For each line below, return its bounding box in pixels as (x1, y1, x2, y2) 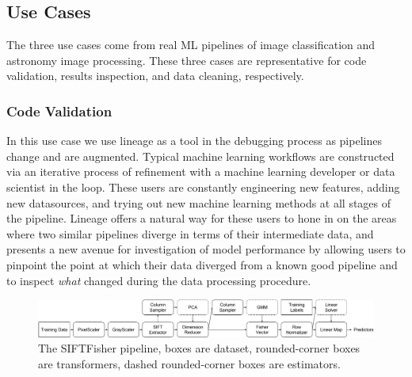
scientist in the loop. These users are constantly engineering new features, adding (6, 178, 400, 195)
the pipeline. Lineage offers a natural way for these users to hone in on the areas (6, 210, 397, 227)
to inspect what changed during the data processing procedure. (6, 272, 311, 288)
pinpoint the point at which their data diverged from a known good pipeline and (6, 256, 398, 272)
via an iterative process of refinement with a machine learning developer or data (6, 163, 395, 180)
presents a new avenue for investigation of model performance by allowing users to (6, 241, 406, 257)
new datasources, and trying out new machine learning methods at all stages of (6, 194, 391, 211)
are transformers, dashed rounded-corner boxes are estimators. (38, 355, 341, 371)
